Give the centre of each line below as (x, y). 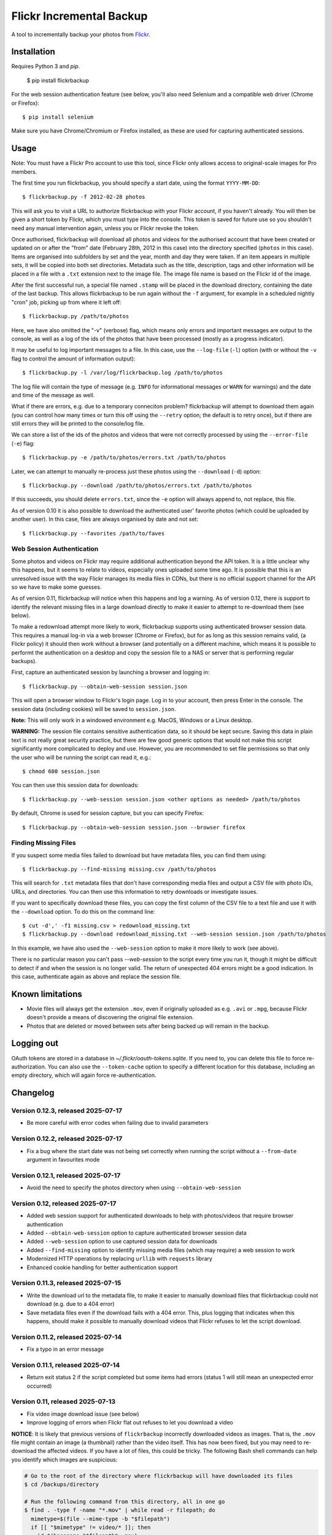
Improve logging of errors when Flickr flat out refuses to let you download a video (130, 1423)
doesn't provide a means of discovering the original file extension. (110, 1017)
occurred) (39, 1386)
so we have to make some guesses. (56, 587)
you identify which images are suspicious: (64, 1459)
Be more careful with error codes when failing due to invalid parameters (118, 1123)
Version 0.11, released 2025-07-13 (64, 1402)
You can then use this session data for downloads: (75, 785)
